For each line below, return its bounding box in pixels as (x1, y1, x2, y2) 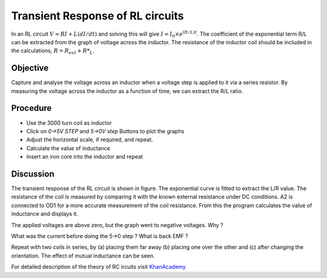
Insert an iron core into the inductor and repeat (26, 153, 144, 161)
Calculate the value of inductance (26, 144, 110, 151)
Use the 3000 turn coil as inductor (26, 119, 112, 127)
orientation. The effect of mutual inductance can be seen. (11, 252, 155, 259)
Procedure (11, 103, 52, 113)
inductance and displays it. (11, 210, 79, 217)
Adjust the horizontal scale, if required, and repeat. (26, 136, 154, 144)
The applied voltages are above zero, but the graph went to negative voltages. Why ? (11, 221, 223, 228)
